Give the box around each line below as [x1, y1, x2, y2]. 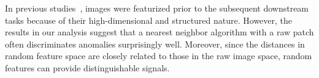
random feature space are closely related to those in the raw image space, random [5, 49, 312, 62]
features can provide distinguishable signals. [5, 61, 170, 74]
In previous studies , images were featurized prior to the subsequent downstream [5, 2, 309, 14]
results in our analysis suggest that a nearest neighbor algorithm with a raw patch [5, 26, 314, 38]
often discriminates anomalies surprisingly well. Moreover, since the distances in [5, 37, 305, 50]
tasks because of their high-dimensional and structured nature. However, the [5, 13, 293, 26]
